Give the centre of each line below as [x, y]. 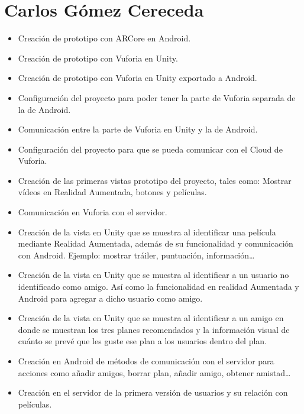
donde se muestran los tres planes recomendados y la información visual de [154, 329]
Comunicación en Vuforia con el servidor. [93, 212]
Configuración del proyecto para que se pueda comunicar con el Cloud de [150, 149]
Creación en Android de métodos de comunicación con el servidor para [146, 361]
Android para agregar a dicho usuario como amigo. [110, 298]
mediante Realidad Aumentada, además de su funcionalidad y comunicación [156, 243]
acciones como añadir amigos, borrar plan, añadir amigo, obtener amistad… [154, 372]
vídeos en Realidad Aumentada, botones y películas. [112, 192]
